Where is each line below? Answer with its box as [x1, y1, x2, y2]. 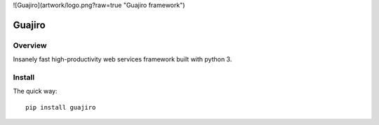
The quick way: [13, 87, 58, 96]
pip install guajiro [25, 103, 96, 111]
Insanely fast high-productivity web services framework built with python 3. [13, 55, 232, 64]
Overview [13, 41, 47, 50]
